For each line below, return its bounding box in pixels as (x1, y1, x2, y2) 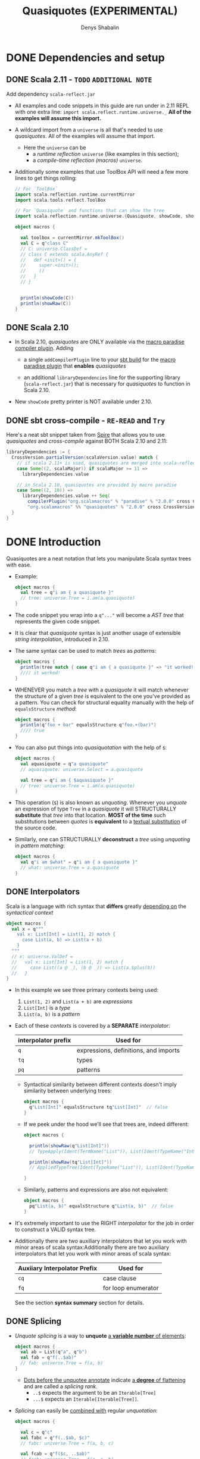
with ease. (6, 561, 32, 568)
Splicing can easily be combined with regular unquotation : (14, 1407, 158, 1414)
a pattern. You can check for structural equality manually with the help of (14, 699, 194, 706)
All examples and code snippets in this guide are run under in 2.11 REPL (14, 102, 189, 109)
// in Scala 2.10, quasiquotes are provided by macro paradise (17, 482, 177, 488)
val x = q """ (11, 926, 44, 932)
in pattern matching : (14, 842, 65, 849)
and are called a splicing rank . (23, 1382, 98, 1390)
